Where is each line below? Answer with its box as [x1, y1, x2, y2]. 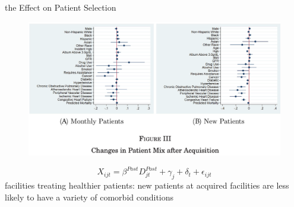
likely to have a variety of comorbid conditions [5, 190, 174, 203]
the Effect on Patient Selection [5, 1, 116, 13]
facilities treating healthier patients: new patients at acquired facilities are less [5, 179, 289, 192]
